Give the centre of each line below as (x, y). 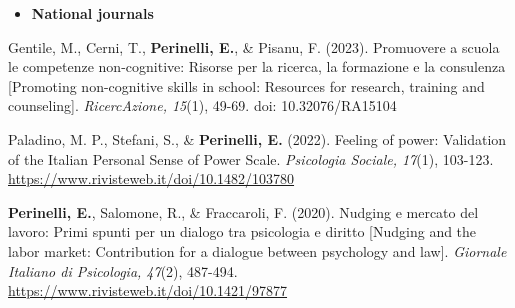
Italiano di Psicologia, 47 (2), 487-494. (123, 270)
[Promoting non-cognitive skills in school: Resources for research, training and (246, 85)
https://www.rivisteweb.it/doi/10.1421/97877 (148, 290)
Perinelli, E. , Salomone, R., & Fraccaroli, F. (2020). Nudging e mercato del (243, 211)
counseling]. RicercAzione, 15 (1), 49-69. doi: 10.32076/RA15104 (202, 105)
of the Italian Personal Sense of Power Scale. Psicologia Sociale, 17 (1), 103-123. (251, 158)
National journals (92, 13)
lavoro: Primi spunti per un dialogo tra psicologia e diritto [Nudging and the (242, 231)
